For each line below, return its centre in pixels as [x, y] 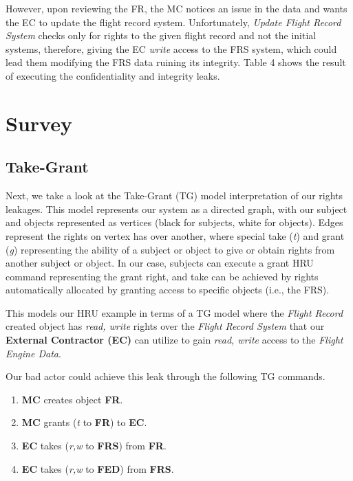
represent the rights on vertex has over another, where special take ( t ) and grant [175, 235]
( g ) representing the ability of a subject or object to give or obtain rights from [170, 249]
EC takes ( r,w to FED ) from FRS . [98, 468]
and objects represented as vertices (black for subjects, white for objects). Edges [174, 222]
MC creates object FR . [72, 399]
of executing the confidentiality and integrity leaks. [113, 75]
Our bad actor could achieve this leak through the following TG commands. [165, 376]
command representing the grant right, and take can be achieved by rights [162, 276]
